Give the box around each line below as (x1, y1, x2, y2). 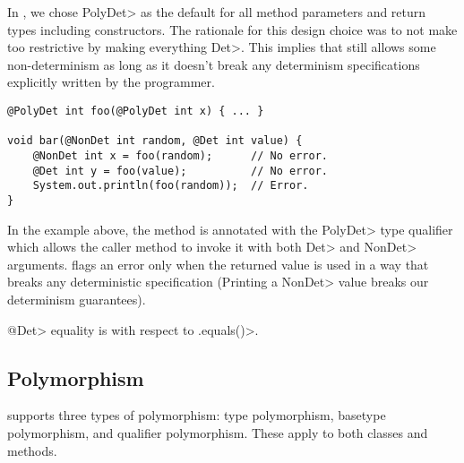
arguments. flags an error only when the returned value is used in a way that (7, 254, 429, 273)
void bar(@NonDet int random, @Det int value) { (7, 134, 303, 148)
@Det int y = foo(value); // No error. (32, 164, 328, 177)
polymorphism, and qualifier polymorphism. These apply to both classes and (7, 423, 428, 442)
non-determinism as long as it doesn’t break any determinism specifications (7, 55, 420, 73)
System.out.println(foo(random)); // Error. (32, 179, 309, 193)
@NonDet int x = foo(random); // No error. (32, 149, 328, 162)
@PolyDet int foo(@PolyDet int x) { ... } (7, 104, 264, 117)
